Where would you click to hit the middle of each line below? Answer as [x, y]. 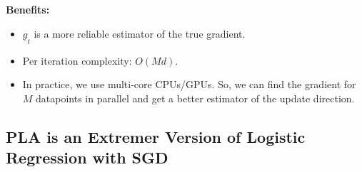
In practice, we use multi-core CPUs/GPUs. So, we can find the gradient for [189, 84]
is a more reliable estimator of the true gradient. [140, 33]
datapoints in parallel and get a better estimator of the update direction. [195, 98]
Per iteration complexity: [77, 60]
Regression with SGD [87, 157]
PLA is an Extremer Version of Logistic [156, 136]
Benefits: [28, 9]
